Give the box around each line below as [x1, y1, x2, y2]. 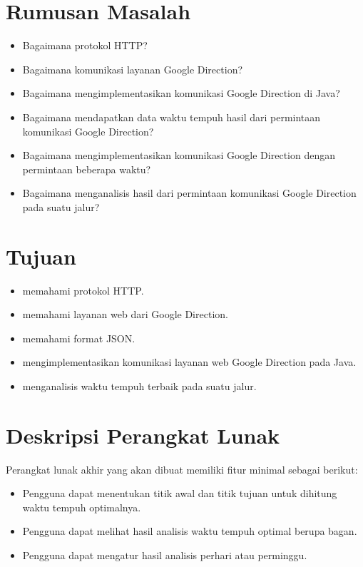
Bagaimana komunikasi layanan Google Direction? [22, 61, 243, 76]
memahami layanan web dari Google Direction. [22, 307, 228, 322]
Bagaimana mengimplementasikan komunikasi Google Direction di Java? [22, 86, 340, 101]
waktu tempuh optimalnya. [22, 499, 141, 514]
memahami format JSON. [22, 330, 136, 345]
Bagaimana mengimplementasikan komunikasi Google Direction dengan [22, 148, 335, 163]
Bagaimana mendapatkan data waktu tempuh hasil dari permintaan [22, 109, 321, 124]
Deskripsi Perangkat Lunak [6, 420, 280, 449]
